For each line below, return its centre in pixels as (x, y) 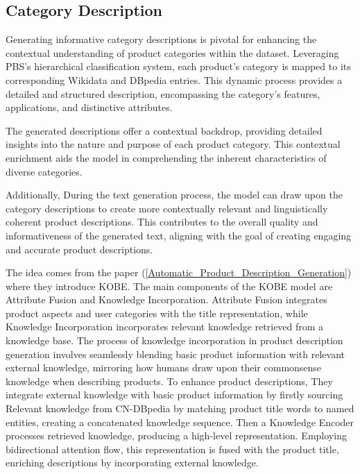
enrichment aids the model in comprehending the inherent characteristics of (166, 157)
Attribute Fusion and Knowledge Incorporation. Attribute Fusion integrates (166, 299)
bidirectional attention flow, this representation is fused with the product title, (172, 449)
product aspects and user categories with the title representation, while (157, 313)
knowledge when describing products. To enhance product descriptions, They (169, 381)
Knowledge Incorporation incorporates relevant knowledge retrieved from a (165, 327)
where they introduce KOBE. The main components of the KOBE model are (169, 286)
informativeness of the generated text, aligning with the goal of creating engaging (179, 235)
